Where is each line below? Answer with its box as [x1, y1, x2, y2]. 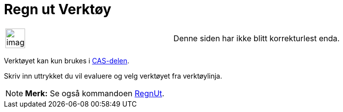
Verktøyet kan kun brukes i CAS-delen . [4, 56, 129, 65]
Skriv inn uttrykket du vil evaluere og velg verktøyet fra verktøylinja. [4, 71, 223, 80]
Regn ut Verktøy [4, 1, 112, 18]
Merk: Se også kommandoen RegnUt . [25, 88, 165, 98]
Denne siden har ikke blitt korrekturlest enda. [173, 33, 340, 43]
